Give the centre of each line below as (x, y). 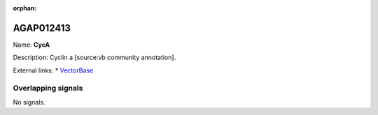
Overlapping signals (48, 89)
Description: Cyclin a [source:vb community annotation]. (94, 58)
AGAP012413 (42, 28)
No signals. (29, 102)
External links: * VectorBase (53, 70)
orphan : (25, 8)
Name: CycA (31, 45)
